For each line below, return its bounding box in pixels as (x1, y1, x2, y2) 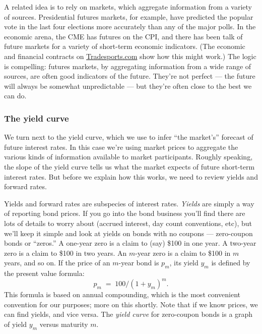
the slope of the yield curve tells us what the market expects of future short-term (4, 161, 255, 172)
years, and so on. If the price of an (4, 257, 110, 268)
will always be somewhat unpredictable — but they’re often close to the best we (4, 80, 252, 91)
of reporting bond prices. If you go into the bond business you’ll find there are (4, 208, 245, 218)
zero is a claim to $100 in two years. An (4, 247, 127, 258)
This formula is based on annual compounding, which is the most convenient (4, 289, 241, 300)
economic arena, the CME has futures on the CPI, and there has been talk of (4, 31, 243, 41)
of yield (4, 318, 27, 329)
